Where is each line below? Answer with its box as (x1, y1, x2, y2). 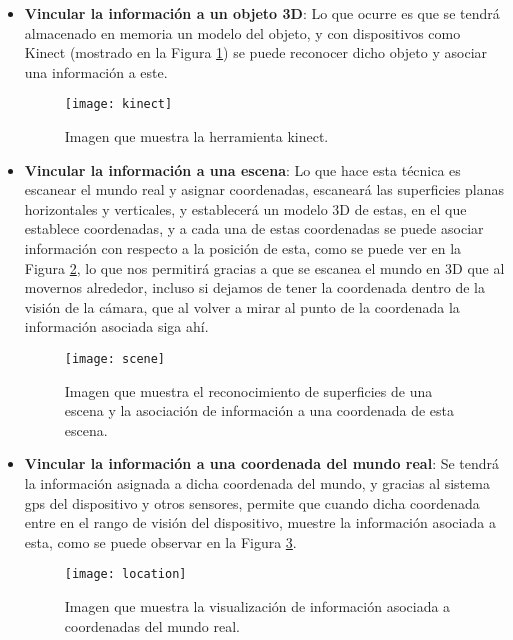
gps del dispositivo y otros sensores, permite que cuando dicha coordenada (24, 492, 480, 513)
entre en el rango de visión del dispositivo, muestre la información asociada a (24, 512, 496, 533)
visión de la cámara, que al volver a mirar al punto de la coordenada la (24, 296, 460, 317)
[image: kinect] (64, 97, 173, 112)
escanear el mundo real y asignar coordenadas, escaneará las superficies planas (24, 179, 504, 200)
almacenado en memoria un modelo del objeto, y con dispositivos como (24, 22, 461, 43)
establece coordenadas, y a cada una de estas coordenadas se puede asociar (24, 218, 484, 239)
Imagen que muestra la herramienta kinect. (64, 126, 329, 147)
